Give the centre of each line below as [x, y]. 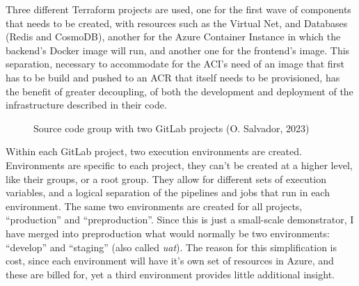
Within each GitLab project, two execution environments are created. [154, 151]
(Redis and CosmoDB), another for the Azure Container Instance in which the [173, 37]
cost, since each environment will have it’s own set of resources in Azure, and [170, 261]
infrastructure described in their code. [86, 105]
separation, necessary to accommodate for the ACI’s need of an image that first [175, 64]
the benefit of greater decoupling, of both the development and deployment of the [179, 91]
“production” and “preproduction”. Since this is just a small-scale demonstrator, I [180, 220]
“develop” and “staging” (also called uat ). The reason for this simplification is [171, 247]
